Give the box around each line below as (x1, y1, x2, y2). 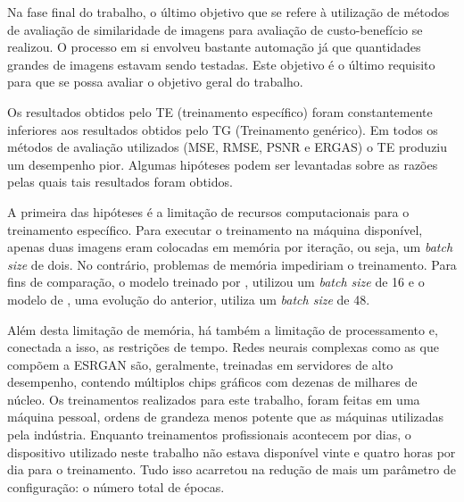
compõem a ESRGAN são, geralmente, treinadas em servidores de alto (7, 355, 394, 373)
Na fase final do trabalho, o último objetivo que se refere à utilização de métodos (7, 3, 450, 21)
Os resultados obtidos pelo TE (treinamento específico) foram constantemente (7, 102, 433, 121)
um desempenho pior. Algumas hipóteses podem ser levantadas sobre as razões (7, 155, 438, 173)
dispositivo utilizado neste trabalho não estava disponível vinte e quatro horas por (7, 442, 456, 461)
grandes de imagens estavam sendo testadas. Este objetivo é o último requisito (7, 54, 435, 73)
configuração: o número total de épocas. (7, 477, 225, 496)
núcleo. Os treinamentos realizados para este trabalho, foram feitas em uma (7, 389, 420, 408)
